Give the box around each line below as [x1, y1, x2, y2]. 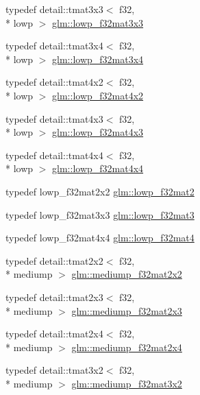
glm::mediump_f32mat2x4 [71, 339, 182, 354]
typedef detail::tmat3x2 [5, 363, 103, 377]
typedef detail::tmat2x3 [5, 289, 103, 304]
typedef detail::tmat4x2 [5, 75, 103, 89]
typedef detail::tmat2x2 [5, 253, 103, 267]
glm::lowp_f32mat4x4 [52, 161, 144, 176]
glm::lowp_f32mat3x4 [52, 51, 144, 66]
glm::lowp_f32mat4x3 [52, 125, 144, 139]
